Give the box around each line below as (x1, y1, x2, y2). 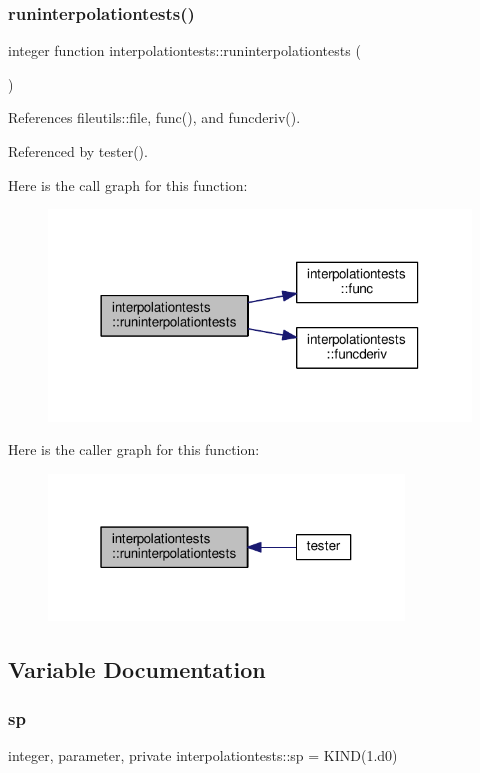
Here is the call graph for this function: (8, 174, 248, 195)
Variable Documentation (8, 653, 266, 684)
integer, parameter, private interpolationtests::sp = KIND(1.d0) (8, 745, 398, 766)
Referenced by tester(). (8, 141, 148, 161)
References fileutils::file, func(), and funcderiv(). (8, 107, 301, 128)
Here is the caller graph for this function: (8, 439, 260, 460)
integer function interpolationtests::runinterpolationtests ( (8, 40, 361, 61)
